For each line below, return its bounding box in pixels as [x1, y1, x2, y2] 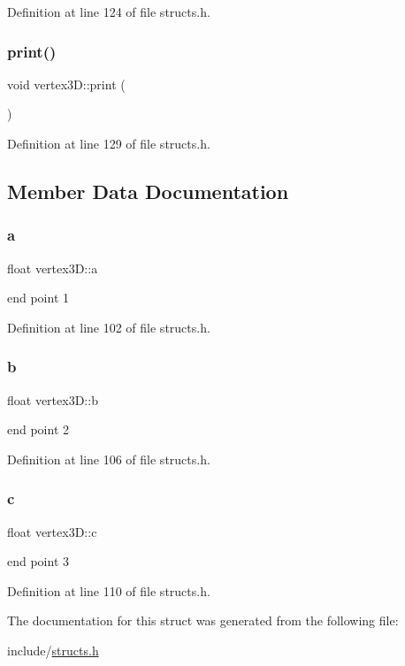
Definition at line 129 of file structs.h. [7, 134, 210, 152]
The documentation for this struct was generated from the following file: [7, 611, 399, 630]
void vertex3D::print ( [7, 74, 126, 93]
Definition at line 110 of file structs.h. [7, 581, 210, 600]
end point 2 [7, 420, 70, 439]
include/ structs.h [7, 640, 99, 659]
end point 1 [7, 288, 70, 307]
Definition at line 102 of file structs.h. [7, 318, 210, 336]
